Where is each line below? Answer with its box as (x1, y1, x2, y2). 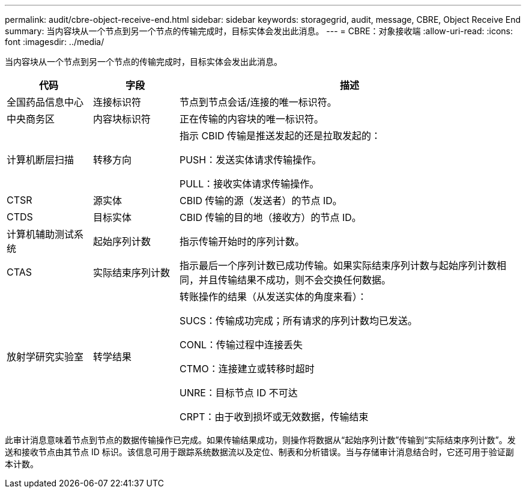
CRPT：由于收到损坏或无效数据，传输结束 (179, 411, 369, 423)
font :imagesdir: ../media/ (5, 37, 104, 47)
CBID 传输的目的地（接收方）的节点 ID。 (179, 211, 361, 223)
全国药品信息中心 (7, 96, 84, 108)
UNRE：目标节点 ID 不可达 (179, 387, 298, 399)
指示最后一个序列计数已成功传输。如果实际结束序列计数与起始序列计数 (179, 259, 497, 271)
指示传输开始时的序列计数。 (179, 235, 304, 247)
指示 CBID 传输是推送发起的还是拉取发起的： (179, 130, 381, 142)
